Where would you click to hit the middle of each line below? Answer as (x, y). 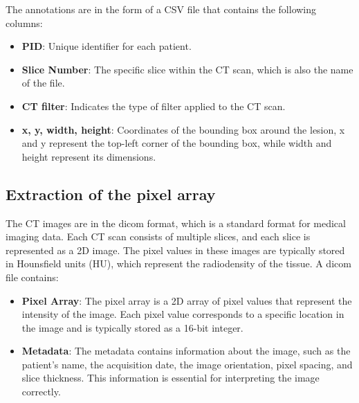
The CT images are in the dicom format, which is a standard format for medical (176, 223)
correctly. (41, 392)
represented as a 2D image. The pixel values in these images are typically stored (175, 250)
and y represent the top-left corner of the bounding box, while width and (177, 143)
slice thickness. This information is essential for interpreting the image (171, 378)
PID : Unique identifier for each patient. (107, 46)
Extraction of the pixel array (111, 194)
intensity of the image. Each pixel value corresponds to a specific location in (183, 314)
